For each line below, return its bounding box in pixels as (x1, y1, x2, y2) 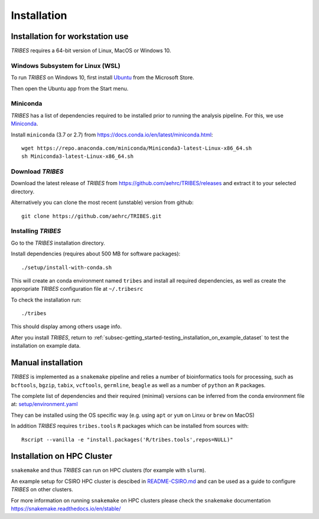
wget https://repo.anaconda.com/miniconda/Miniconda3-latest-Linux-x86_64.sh (21, 145, 252, 151)
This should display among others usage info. (11, 323, 122, 330)
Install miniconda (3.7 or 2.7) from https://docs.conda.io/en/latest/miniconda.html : (11, 131, 213, 138)
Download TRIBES (11, 167, 64, 176)
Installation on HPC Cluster (11, 451, 112, 461)
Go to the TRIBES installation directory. (11, 239, 106, 246)
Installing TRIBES (11, 227, 61, 235)
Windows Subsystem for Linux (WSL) (11, 61, 121, 70)
